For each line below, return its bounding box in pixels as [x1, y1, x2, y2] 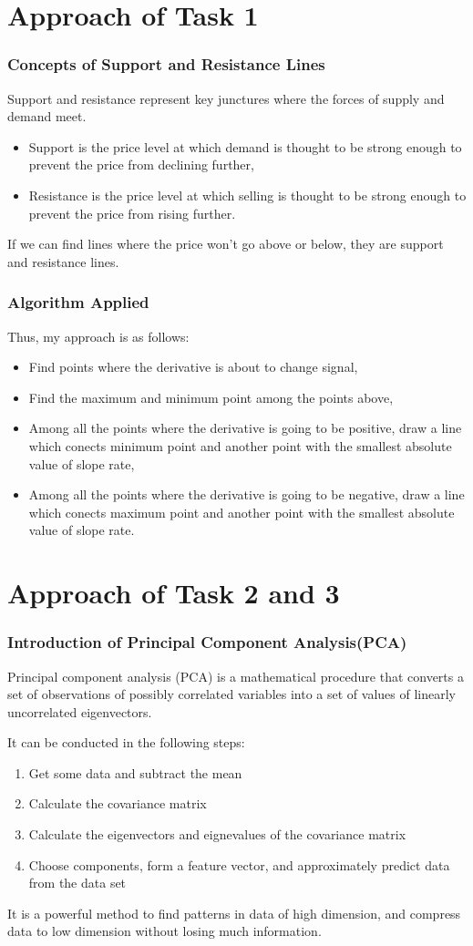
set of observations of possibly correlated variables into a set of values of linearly [7, 684, 456, 704]
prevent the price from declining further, [28, 155, 254, 174]
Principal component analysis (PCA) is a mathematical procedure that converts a [7, 666, 464, 685]
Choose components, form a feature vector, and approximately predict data [28, 855, 450, 874]
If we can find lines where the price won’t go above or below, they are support [7, 234, 444, 253]
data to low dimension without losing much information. [7, 921, 322, 941]
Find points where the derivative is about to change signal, [28, 357, 358, 376]
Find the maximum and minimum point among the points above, [28, 387, 394, 406]
